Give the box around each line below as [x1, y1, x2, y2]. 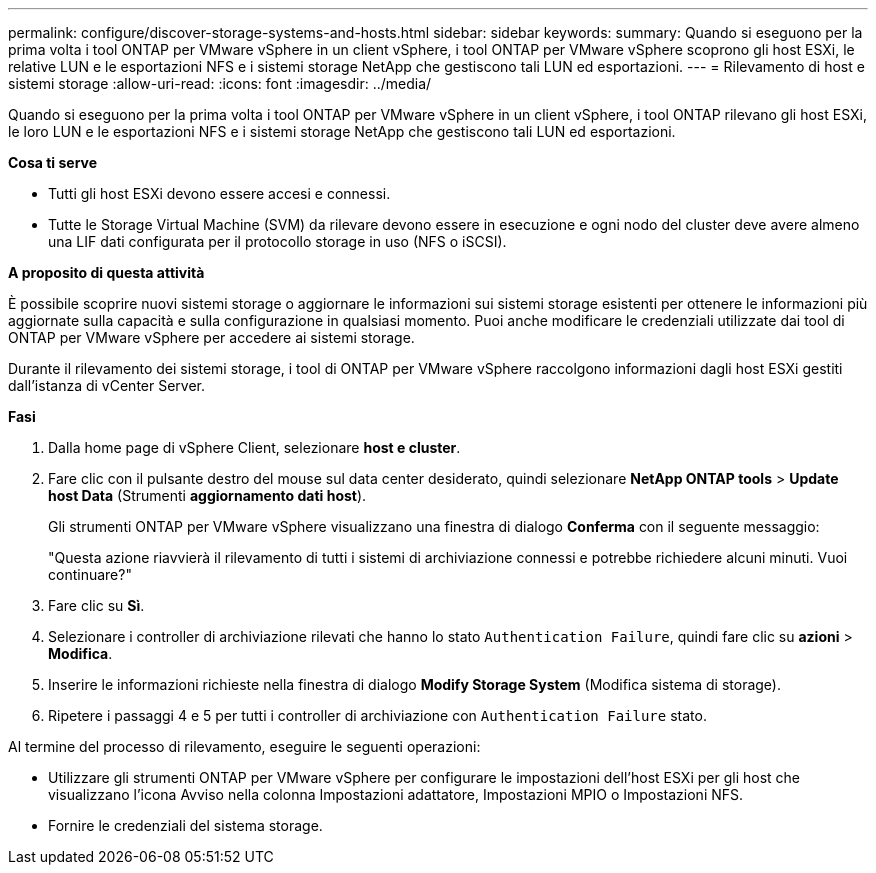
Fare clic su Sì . [48, 597, 145, 614]
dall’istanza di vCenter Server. [8, 377, 206, 394]
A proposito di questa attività [8, 264, 205, 281]
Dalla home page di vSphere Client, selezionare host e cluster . [48, 439, 461, 456]
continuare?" [48, 566, 132, 583]
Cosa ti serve [8, 154, 98, 171]
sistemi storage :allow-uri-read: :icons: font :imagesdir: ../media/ [8, 75, 432, 92]
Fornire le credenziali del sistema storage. [48, 817, 323, 834]
